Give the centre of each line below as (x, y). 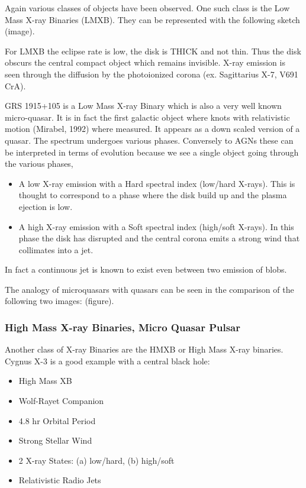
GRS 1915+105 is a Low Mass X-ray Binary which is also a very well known (143, 106)
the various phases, (39, 164)
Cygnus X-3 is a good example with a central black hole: (107, 361)
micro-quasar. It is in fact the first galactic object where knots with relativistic (147, 117)
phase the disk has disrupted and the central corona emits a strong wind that (159, 238)
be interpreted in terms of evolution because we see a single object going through (152, 152)
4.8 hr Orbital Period (57, 420)
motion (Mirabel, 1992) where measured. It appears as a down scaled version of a (152, 129)
